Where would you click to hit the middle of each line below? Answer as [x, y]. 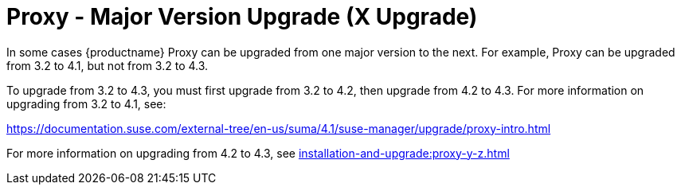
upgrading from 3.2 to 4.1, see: [86, 103]
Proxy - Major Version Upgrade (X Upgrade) [242, 17]
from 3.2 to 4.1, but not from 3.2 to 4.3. [108, 65]
